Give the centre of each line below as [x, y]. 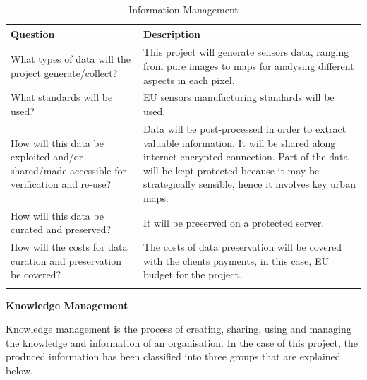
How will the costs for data [69, 247]
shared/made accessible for [69, 170]
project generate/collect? [64, 72]
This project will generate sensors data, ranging [246, 52]
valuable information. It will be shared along [239, 142]
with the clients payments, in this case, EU [236, 260]
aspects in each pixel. [189, 79]
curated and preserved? [61, 229]
